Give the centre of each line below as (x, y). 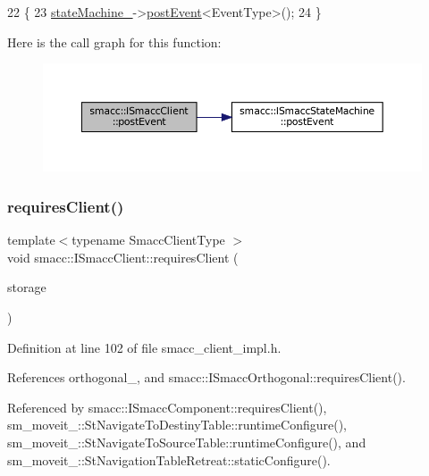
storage (27, 287)
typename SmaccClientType (148, 240)
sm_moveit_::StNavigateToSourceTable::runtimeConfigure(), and (187, 443)
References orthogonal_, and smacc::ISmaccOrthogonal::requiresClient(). (206, 377)
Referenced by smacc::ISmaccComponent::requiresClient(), (167, 407)
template (31, 240)
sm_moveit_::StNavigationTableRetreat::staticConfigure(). (169, 459)
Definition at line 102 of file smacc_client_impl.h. (144, 347)
